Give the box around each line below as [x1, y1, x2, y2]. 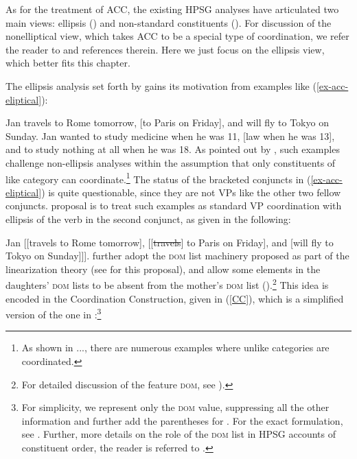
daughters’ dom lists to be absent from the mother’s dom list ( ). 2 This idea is [5, 276, 329, 292]
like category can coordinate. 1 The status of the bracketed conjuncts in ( [5, 169, 311, 186]
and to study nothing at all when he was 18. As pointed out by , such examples [5, 142, 340, 156]
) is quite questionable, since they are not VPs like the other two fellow [41, 185, 341, 199]
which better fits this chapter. [5, 56, 130, 70]
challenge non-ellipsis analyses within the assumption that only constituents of [5, 155, 336, 169]
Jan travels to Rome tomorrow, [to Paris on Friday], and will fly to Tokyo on [5, 115, 329, 130]
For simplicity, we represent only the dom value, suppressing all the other [21, 400, 330, 414]
